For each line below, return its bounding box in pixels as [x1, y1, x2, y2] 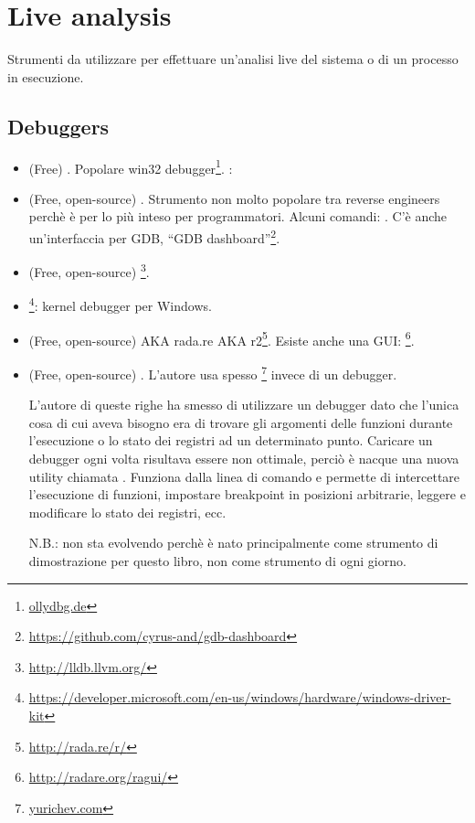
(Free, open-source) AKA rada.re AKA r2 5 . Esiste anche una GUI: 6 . [28, 327, 415, 349]
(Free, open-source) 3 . [28, 260, 150, 281]
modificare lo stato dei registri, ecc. [28, 502, 227, 521]
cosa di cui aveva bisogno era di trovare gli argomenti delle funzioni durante [28, 412, 453, 432]
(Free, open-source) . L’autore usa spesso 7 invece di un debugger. [28, 361, 397, 383]
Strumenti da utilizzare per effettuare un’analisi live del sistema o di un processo [7, 49, 459, 69]
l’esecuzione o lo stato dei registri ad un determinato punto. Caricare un [28, 431, 433, 450]
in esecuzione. [7, 67, 84, 86]
